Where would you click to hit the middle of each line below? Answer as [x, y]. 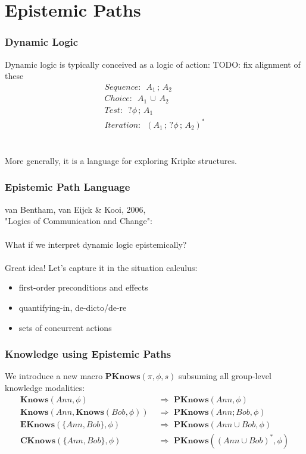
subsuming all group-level [225, 376]
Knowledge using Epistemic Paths [88, 354]
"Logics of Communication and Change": [79, 221]
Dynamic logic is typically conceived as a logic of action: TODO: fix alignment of [153, 64]
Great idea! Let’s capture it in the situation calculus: [101, 267]
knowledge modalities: [45, 387]
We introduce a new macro [54, 376]
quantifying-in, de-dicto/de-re [73, 307]
